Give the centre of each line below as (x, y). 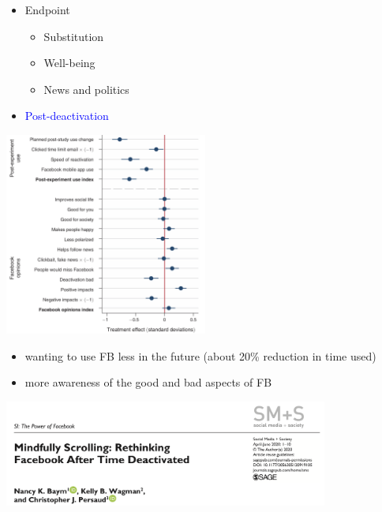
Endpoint (47, 9)
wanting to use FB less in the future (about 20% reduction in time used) (200, 355)
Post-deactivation (67, 116)
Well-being (69, 63)
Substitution (74, 36)
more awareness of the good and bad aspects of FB (148, 382)
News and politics (86, 89)
